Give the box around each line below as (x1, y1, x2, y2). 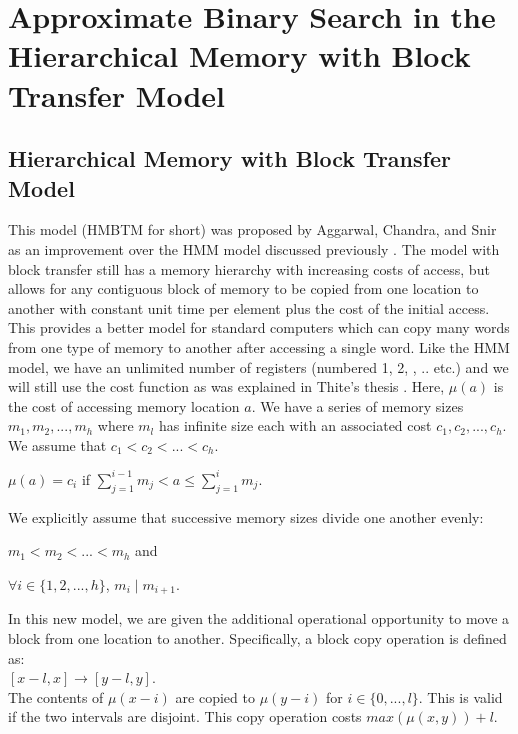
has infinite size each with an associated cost (158, 415, 432, 436)
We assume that (8, 434, 107, 455)
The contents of (8, 686, 104, 707)
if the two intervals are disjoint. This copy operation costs (8, 706, 362, 727)
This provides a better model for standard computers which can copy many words (8, 317, 510, 338)
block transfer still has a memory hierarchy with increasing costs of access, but (8, 258, 490, 279)
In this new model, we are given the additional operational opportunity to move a (8, 608, 510, 629)
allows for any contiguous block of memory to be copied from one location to (8, 278, 479, 299)
